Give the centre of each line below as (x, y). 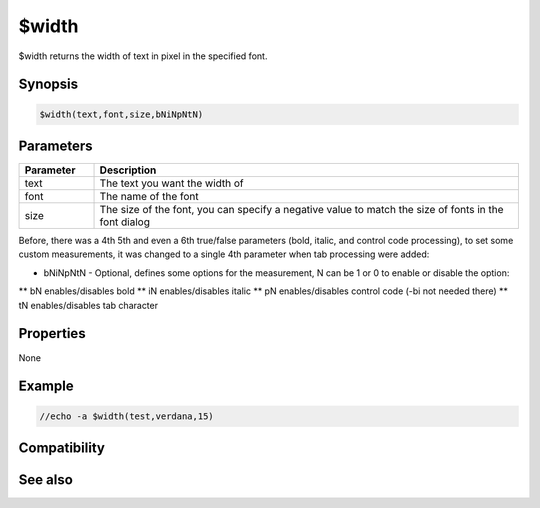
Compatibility (61, 447)
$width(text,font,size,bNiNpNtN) (121, 114)
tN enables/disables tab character (88, 305)
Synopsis (48, 84)
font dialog (124, 222)
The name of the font (149, 197)
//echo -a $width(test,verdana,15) (126, 416)
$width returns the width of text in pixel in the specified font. (143, 56)
